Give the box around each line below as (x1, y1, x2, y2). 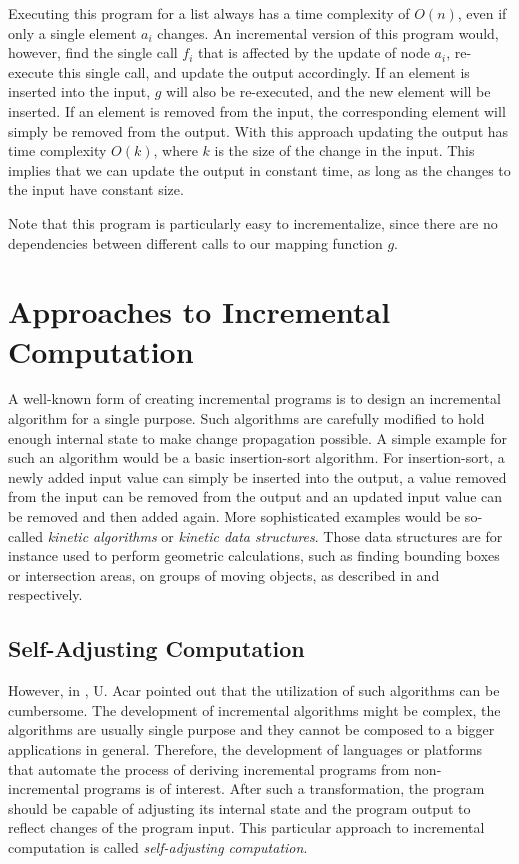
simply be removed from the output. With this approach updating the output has (8, 120, 509, 141)
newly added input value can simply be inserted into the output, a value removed (8, 466, 507, 487)
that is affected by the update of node (198, 42, 430, 63)
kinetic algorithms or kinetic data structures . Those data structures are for (47, 525, 503, 546)
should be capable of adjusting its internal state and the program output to (8, 797, 471, 818)
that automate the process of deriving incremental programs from (8, 758, 410, 779)
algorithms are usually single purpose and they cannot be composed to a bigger (8, 719, 495, 740)
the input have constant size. (8, 179, 184, 200)
